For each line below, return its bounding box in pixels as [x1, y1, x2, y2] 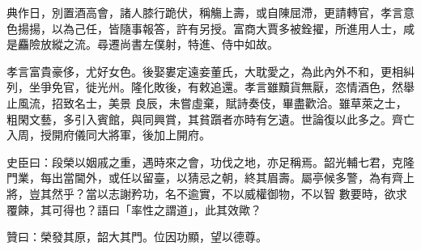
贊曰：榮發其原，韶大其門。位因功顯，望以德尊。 [6, 228, 267, 245]
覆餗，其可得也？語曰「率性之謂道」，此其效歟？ [6, 201, 262, 218]
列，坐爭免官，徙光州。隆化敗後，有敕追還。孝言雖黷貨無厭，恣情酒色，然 [6, 78, 403, 95]
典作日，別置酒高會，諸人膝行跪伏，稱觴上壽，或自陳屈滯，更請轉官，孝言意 [6, 4, 415, 20]
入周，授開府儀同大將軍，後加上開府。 [6, 126, 210, 143]
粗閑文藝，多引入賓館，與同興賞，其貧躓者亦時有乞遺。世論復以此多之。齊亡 [6, 110, 415, 127]
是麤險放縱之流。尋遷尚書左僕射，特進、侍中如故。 [6, 36, 279, 53]
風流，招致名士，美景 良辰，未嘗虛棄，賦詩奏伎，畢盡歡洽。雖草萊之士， [17, 94, 407, 111]
